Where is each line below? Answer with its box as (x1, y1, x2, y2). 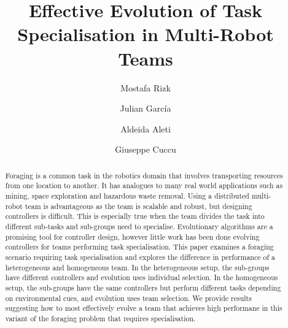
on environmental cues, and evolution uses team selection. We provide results (5, 292, 252, 303)
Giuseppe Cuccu (115, 143, 176, 156)
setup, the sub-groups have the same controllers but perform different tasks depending (5, 282, 281, 292)
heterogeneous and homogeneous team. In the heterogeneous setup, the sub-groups (5, 262, 270, 272)
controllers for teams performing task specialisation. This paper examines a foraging (5, 242, 274, 252)
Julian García (120, 102, 171, 115)
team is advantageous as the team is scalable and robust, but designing (25, 200, 252, 211)
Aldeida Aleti (120, 122, 171, 135)
